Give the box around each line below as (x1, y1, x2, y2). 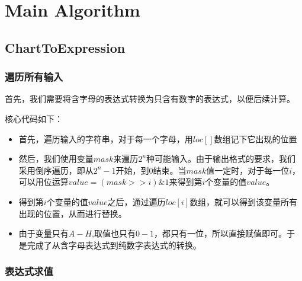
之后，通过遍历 (107, 195, 166, 207)
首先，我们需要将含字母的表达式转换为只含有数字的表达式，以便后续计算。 (5, 92, 295, 105)
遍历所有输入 (5, 69, 63, 84)
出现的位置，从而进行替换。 (18, 207, 127, 219)
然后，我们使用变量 (18, 152, 94, 165)
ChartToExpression (5, 38, 126, 56)
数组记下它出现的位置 (214, 132, 297, 145)
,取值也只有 (92, 227, 136, 240)
